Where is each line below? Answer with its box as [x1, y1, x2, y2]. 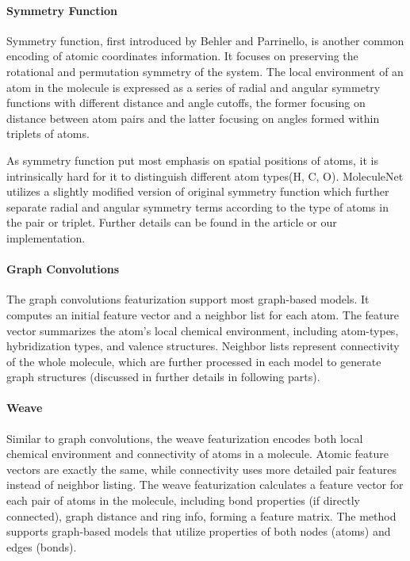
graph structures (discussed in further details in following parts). [6, 368, 320, 385]
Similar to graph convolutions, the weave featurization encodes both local [6, 429, 363, 446]
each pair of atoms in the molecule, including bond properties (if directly [6, 492, 361, 509]
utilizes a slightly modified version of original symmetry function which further [6, 183, 389, 200]
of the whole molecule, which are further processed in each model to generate [6, 353, 381, 369]
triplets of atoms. [6, 125, 90, 142]
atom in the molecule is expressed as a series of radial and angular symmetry [6, 78, 381, 95]
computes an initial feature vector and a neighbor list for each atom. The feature [6, 306, 400, 322]
